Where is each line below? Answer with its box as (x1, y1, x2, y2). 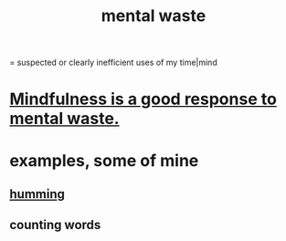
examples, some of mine (9, 150, 199, 171)
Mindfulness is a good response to (9, 89, 277, 110)
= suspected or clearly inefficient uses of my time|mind (9, 57, 217, 68)
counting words (9, 217, 101, 233)
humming (9, 186, 66, 202)
